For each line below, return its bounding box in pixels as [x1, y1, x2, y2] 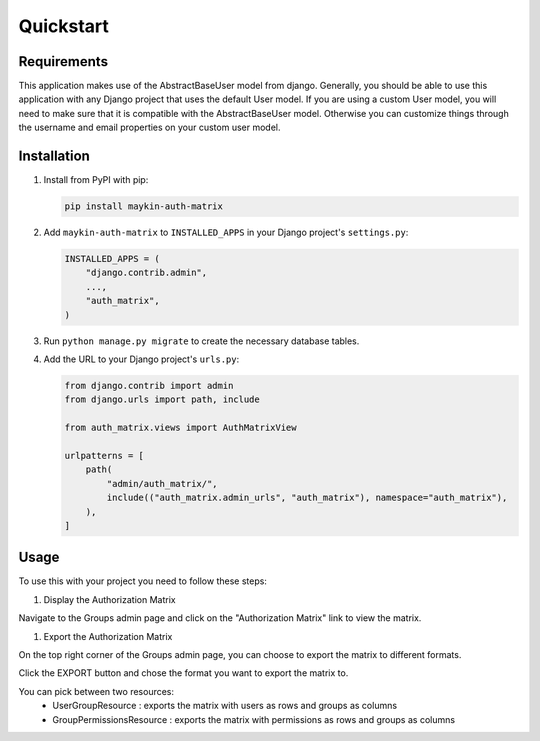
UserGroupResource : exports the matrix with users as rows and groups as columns [52, 700, 398, 712]
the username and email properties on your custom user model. [18, 121, 281, 134]
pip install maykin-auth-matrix [64, 201, 224, 212]
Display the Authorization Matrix [43, 593, 176, 605]
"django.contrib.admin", [85, 267, 208, 279]
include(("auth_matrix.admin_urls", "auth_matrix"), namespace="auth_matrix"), [106, 492, 508, 504]
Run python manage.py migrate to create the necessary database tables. [43, 335, 360, 347]
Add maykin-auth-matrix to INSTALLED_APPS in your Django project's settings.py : [43, 226, 409, 239]
